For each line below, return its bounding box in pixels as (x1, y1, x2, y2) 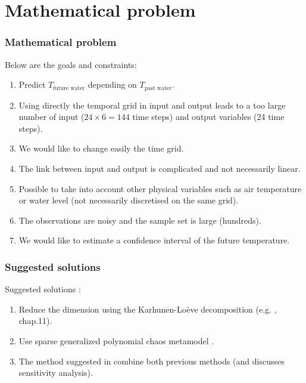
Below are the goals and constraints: (5, 58, 137, 70)
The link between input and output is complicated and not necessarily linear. (18, 162, 301, 175)
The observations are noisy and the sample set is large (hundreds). (18, 214, 261, 226)
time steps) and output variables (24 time (132, 110, 285, 123)
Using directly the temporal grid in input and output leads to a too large (18, 98, 286, 111)
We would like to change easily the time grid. (18, 142, 184, 155)
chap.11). (18, 314, 52, 327)
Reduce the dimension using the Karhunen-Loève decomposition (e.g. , (18, 302, 277, 315)
